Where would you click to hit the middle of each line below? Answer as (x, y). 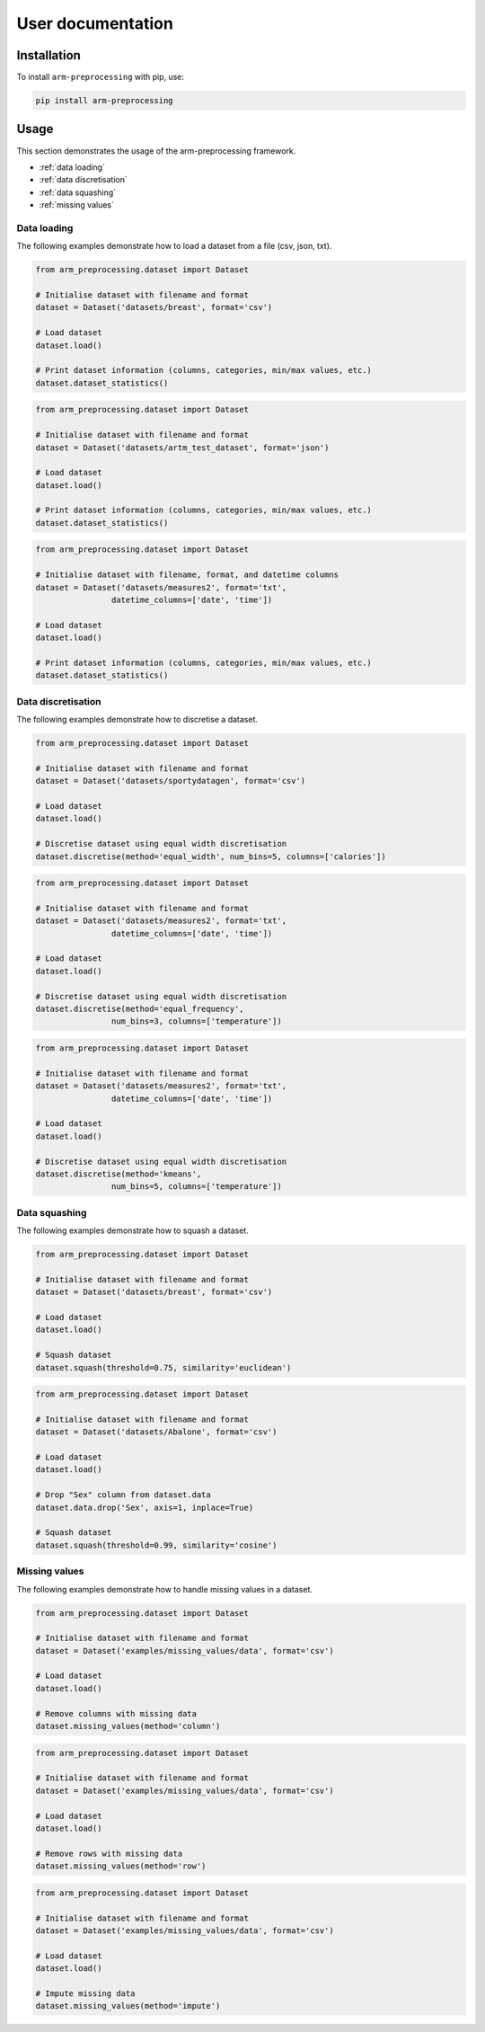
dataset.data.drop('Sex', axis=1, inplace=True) (145, 1507)
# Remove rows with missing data (109, 1853)
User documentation (95, 23)
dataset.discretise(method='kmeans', (119, 1174)
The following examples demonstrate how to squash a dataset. (132, 1230)
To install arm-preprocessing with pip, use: (100, 77)
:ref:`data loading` (72, 167)
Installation (48, 55)
